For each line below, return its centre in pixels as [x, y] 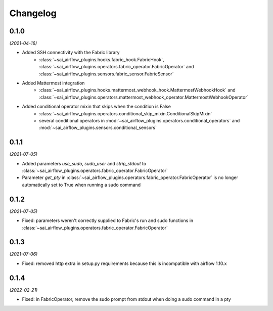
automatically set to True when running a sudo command [81, 185]
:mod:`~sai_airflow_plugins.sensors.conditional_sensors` [98, 128]
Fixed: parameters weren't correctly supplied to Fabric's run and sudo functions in [108, 220]
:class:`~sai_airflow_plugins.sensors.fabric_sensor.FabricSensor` [106, 74]
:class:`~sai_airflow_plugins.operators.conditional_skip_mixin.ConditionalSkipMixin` [126, 113]
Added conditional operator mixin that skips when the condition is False [97, 107]
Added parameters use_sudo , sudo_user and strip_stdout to [84, 163]
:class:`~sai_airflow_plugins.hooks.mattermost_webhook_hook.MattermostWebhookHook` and [138, 90]
